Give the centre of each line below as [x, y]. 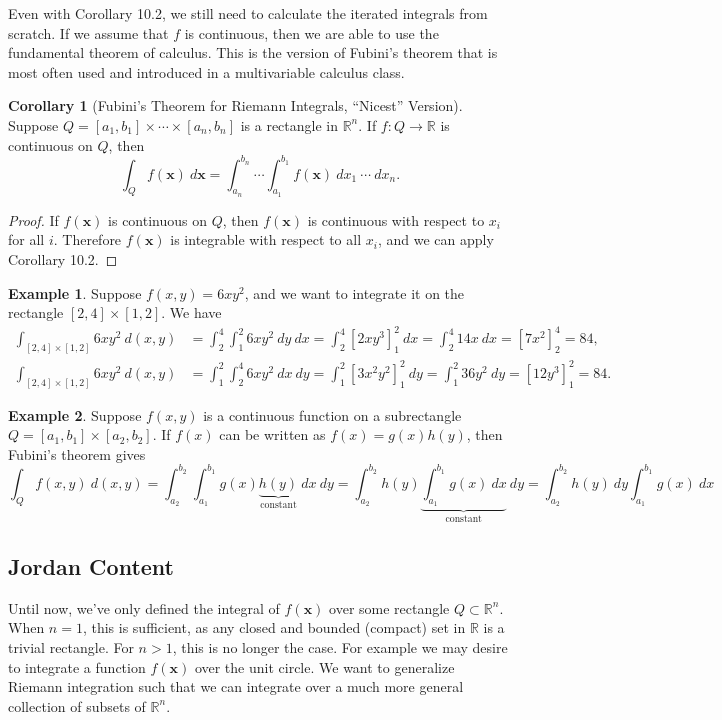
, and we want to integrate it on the [354, 292]
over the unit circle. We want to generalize [324, 666]
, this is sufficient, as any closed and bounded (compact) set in [274, 627]
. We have [191, 312]
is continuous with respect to [396, 219]
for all [26, 239]
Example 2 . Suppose [75, 414]
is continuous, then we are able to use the [311, 32]
